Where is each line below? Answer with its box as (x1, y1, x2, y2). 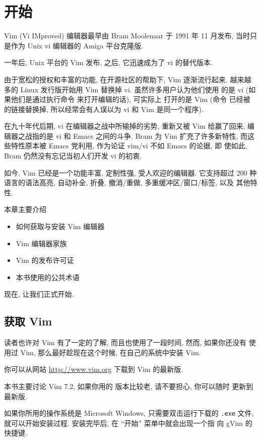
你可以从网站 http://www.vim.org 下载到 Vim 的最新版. (4, 364, 183, 374)
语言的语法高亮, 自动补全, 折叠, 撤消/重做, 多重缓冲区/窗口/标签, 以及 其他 (4, 177, 250, 188)
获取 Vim (4, 313, 52, 329)
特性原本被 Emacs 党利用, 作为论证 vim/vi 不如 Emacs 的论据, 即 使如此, (11, 140, 247, 151)
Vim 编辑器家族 (16, 238, 67, 248)
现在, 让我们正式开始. (4, 289, 74, 299)
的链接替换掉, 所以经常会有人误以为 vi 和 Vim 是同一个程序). (4, 103, 204, 114)
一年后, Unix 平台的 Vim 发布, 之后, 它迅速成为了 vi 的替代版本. (4, 57, 213, 68)
